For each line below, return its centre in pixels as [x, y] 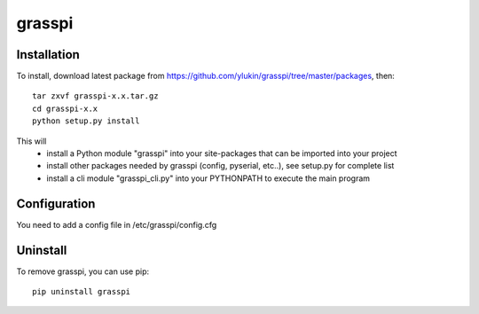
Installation [48, 55]
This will [31, 141]
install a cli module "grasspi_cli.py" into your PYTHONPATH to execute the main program [208, 178]
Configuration [56, 204]
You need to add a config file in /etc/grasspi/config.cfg [117, 224]
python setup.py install [86, 121]
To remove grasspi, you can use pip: [83, 271]
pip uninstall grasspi [82, 291]
